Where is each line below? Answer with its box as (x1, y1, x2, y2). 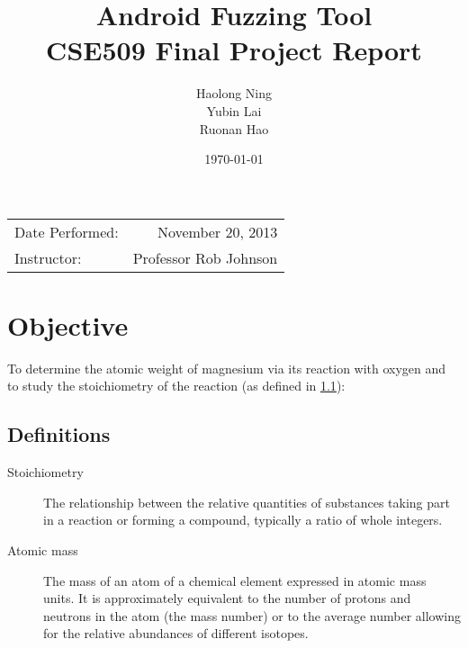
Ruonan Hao (199, 119, 269, 138)
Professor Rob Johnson (132, 247, 278, 268)
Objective (7, 306, 129, 343)
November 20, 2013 (157, 220, 278, 242)
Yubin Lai (206, 101, 262, 120)
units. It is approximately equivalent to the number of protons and (43, 589, 411, 607)
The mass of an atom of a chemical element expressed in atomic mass (43, 571, 427, 589)
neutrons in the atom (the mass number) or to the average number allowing (43, 606, 461, 625)
